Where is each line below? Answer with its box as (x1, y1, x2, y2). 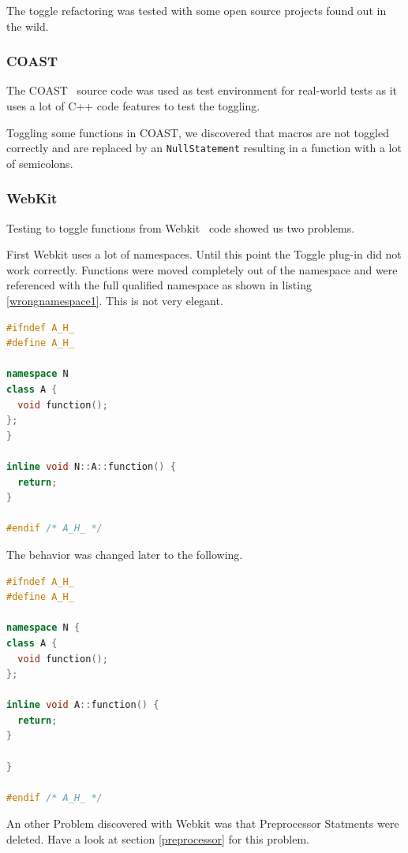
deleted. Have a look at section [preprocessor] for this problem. (6, 831, 309, 847)
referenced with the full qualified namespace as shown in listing (6, 277, 312, 293)
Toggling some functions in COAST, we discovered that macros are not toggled (6, 124, 389, 140)
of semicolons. (6, 155, 73, 171)
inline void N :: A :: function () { (6, 460, 176, 472)
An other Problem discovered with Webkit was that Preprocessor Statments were (6, 815, 399, 832)
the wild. (6, 17, 49, 34)
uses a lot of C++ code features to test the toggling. (6, 98, 260, 114)
